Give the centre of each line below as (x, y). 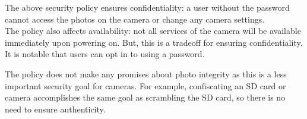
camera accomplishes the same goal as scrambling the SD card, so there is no (145, 97)
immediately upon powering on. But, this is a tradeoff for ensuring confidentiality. (154, 42)
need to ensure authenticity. (55, 109)
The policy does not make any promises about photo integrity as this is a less (146, 73)
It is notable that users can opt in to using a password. (105, 54)
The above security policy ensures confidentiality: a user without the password (147, 7)
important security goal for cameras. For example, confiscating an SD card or (145, 85)
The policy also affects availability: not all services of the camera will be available (153, 31)
